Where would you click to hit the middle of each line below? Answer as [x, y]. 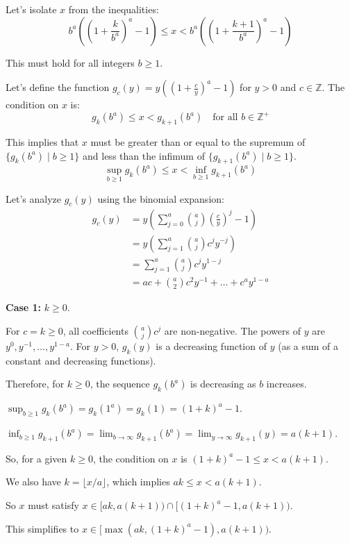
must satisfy [53, 505]
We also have [33, 482]
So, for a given [36, 458]
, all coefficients [95, 331]
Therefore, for [35, 384]
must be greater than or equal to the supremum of [198, 142]
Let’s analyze [33, 198]
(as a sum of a [308, 346]
